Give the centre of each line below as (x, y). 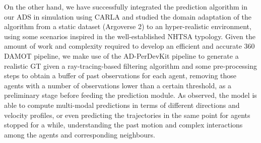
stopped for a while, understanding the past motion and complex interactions (123, 125)
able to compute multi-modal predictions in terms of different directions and (122, 105)
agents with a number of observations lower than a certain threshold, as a (118, 85)
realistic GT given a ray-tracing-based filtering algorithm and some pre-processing (131, 65)
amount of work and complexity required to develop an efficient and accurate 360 (129, 46)
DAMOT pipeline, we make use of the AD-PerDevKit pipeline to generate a (121, 55)
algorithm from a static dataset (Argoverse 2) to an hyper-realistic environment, (128, 26)
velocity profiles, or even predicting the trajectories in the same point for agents (127, 115)
